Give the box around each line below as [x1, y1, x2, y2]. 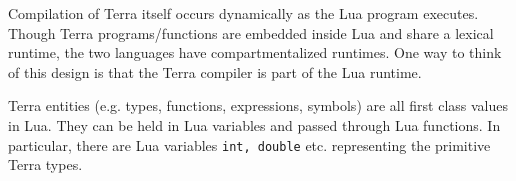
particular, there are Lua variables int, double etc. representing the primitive [8, 134, 491, 155]
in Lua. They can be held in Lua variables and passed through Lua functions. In [8, 114, 501, 135]
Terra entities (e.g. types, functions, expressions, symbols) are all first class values [8, 95, 509, 116]
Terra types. [8, 154, 83, 175]
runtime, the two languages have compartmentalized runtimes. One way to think [8, 42, 502, 63]
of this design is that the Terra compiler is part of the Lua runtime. [8, 61, 422, 82]
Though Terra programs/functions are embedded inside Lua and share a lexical [8, 22, 494, 43]
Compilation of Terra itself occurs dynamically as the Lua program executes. [8, 3, 479, 23]
